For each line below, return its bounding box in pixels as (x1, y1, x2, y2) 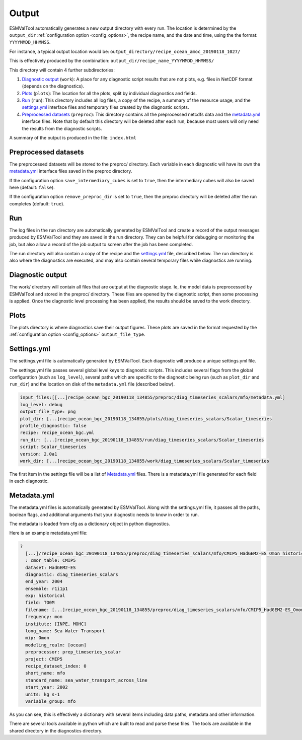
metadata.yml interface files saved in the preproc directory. (9, 168, 132, 174)
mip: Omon (25, 635, 50, 641)
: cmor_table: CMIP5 (25, 558, 76, 563)
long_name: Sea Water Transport (25, 628, 105, 634)
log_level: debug (20, 402, 63, 407)
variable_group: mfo (25, 698, 76, 704)
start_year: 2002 (25, 685, 68, 690)
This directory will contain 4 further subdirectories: (9, 67, 115, 73)
